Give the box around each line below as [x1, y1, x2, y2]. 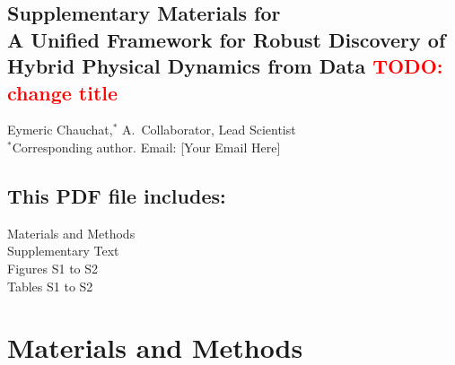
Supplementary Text [7, 241, 119, 260]
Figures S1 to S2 [7, 258, 99, 277]
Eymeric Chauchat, [7, 120, 113, 139]
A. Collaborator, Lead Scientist [122, 120, 296, 139]
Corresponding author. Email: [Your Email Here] [12, 137, 281, 156]
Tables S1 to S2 [7, 276, 93, 295]
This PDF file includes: [7, 181, 226, 209]
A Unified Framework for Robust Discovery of [7, 25, 446, 53]
